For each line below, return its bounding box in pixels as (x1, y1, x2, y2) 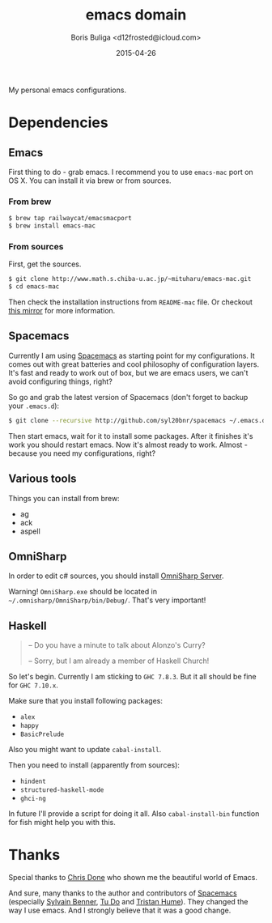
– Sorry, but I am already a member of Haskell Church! (28, 656, 210, 666)
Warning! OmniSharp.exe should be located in (8, 587, 158, 597)
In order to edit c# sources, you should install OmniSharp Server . (8, 571, 224, 581)
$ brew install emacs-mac (8, 222, 96, 230)
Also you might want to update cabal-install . (8, 745, 162, 755)
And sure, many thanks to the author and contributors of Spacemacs (8, 888, 237, 898)
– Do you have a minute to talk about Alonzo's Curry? (28, 640, 206, 650)
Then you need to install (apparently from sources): (8, 760, 181, 770)
